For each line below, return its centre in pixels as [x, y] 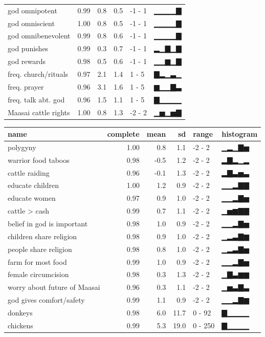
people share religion [40, 249]
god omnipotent [32, 10]
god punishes [28, 48]
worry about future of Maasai [54, 287]
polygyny [22, 147]
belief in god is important [48, 223]
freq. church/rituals [38, 73]
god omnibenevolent [39, 36]
